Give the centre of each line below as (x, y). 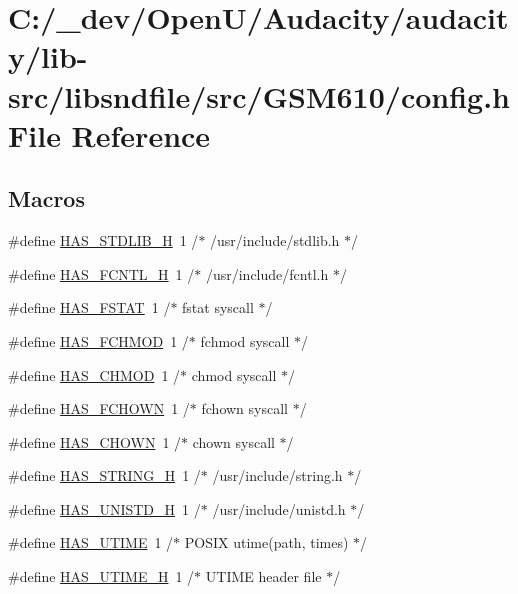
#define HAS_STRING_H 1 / (104, 475)
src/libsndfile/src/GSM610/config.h (259, 95)
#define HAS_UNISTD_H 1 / (104, 508)
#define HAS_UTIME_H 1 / (101, 576)
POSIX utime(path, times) (266, 542)
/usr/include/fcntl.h (267, 273)
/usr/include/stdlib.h (275, 240)
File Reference (109, 134)
